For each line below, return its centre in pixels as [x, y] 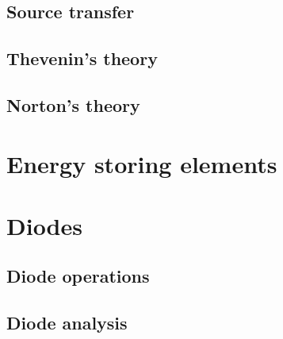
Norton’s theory [73, 104]
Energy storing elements [142, 163]
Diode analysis [67, 323]
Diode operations [78, 276]
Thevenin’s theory [82, 58]
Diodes [44, 225]
